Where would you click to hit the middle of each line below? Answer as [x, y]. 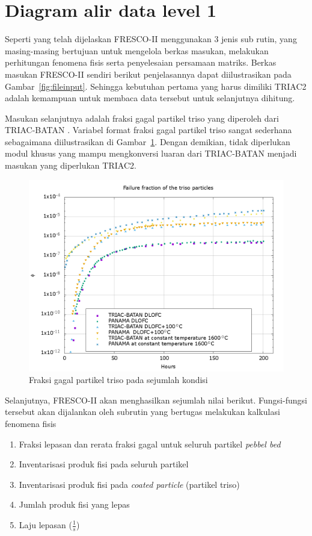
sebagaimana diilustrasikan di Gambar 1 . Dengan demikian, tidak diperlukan [148, 141]
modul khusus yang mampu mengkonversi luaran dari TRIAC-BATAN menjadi [151, 153]
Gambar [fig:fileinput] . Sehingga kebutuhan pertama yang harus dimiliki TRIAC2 [156, 86]
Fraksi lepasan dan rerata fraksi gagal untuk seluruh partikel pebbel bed [150, 444]
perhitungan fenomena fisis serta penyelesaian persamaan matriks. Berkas [141, 62]
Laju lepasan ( [45, 525]
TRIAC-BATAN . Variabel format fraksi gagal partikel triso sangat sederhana [148, 130]
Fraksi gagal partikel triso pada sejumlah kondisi [118, 380]
